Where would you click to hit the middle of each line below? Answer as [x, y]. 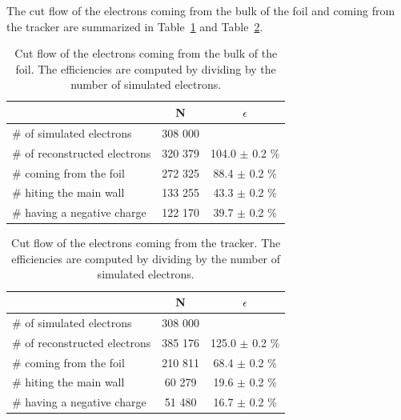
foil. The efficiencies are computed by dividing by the [146, 68]
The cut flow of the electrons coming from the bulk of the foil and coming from [201, 10]
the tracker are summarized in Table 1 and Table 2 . [135, 26]
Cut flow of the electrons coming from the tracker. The [146, 243]
